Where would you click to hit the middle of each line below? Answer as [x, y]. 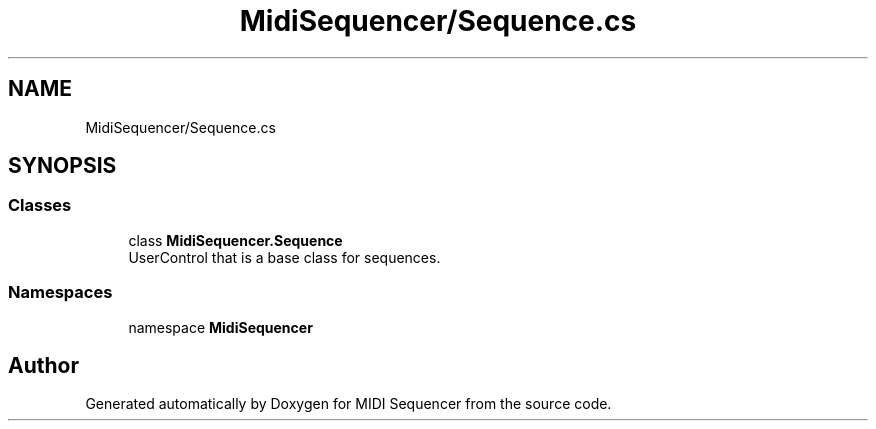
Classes [40, 205]
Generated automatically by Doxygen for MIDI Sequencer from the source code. [348, 404]
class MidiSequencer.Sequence [235, 240]
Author [43, 365]
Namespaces [60, 292]
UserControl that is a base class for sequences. [284, 257]
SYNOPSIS [62, 166]
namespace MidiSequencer [220, 327]
